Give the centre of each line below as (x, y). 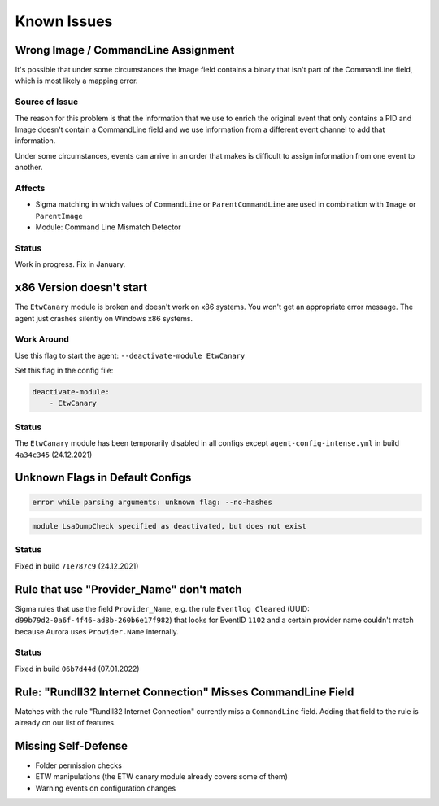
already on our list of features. (65, 722)
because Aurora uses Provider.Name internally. (97, 631)
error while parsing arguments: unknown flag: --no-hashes (152, 502)
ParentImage (59, 216)
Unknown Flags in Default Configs (103, 478)
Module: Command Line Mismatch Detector (109, 227)
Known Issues (64, 21)
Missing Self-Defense (71, 745)
